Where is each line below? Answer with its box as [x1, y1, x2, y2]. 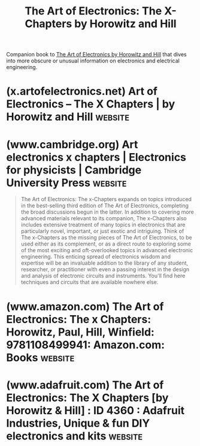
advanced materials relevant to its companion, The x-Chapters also [20, 215, 187, 222]
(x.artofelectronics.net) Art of [6, 85, 157, 98]
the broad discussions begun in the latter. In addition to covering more [20, 208, 195, 215]
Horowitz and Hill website [6, 110, 130, 124]
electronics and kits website [6, 429, 143, 442]
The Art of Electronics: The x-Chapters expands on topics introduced [20, 196, 192, 203]
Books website [6, 351, 75, 364]
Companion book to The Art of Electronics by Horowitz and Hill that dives [6, 51, 187, 58]
